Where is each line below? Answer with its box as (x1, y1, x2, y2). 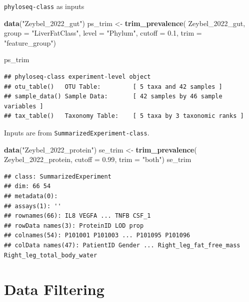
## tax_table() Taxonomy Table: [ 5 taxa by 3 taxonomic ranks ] (4, 112, 244, 120)
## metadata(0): (4, 193, 58, 200)
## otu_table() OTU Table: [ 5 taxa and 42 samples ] (4, 83, 222, 90)
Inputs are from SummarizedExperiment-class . (4, 127, 149, 137)
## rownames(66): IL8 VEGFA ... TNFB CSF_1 (4, 212, 151, 220)
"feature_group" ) (4, 37, 56, 48)
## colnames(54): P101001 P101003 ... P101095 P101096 (4, 232, 190, 239)
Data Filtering (4, 279, 104, 299)
